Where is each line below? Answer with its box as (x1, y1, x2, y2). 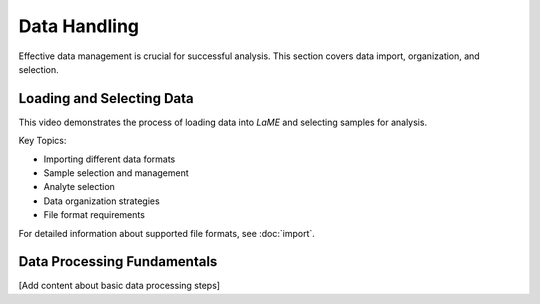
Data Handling (18, 15, 140, 37)
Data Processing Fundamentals (18, 253, 218, 270)
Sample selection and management (43, 167, 189, 179)
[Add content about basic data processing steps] (18, 280, 220, 292)
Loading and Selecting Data (18, 90, 194, 107)
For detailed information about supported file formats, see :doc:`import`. (18, 227, 315, 239)
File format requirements (43, 209, 145, 221)
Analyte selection (43, 181, 115, 193)
